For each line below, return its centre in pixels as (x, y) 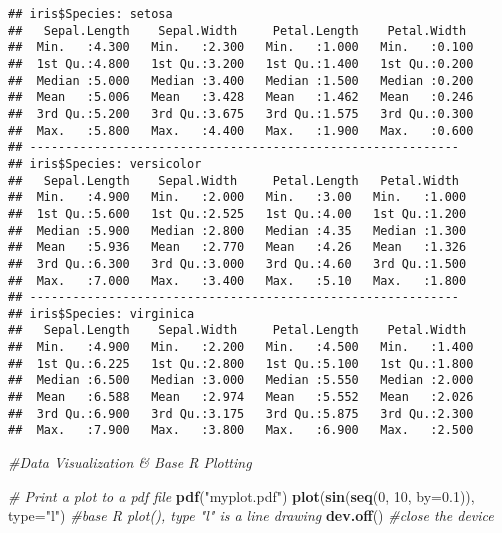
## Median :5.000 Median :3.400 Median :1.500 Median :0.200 (241, 80)
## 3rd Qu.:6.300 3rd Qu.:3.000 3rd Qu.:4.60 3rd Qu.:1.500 (237, 263)
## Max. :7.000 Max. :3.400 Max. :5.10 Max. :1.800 (237, 280)
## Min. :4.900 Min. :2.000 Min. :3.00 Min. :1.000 (237, 197)
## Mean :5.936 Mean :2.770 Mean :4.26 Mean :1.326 (237, 247)
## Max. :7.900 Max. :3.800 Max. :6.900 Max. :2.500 (241, 430)
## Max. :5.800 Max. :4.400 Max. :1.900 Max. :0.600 (241, 130)
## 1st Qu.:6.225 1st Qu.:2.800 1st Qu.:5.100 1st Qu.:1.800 (241, 363)
